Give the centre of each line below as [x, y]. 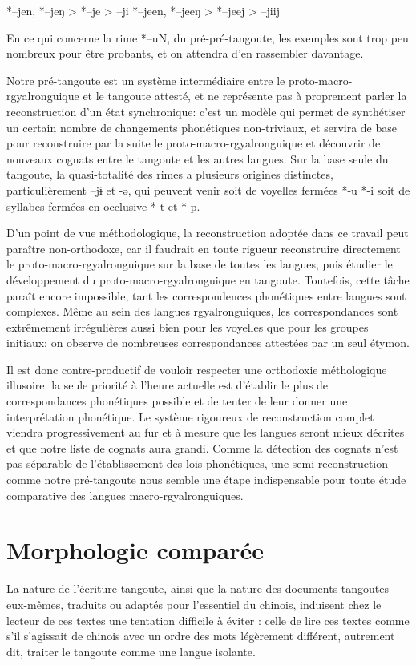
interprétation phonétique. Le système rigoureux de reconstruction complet [190, 416]
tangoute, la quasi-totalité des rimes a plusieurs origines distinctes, [170, 174]
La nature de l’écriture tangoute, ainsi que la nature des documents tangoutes [198, 588]
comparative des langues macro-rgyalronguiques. [125, 495]
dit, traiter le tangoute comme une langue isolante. [131, 651]
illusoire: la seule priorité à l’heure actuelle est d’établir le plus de [168, 385]
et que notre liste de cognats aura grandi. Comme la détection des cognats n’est [202, 447]
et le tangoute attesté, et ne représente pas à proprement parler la [245, 96]
